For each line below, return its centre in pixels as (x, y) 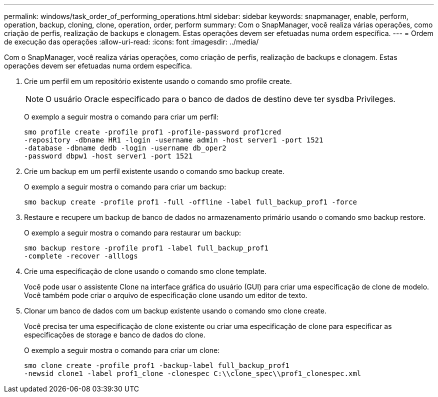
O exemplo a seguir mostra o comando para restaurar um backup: (133, 233)
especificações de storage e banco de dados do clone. (115, 335)
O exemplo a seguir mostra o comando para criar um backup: (125, 187)
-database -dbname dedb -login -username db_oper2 (125, 148)
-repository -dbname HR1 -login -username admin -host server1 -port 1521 (174, 140)
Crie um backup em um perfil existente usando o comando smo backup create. (154, 171)
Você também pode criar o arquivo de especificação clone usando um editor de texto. (166, 295)
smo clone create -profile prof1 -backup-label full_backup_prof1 (157, 365)
